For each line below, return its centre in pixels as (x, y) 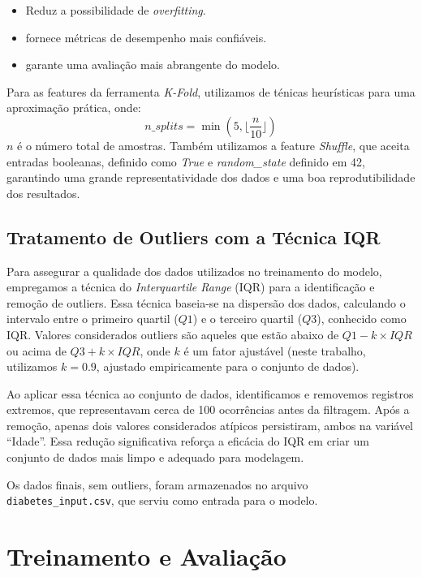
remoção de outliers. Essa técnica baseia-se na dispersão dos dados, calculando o (206, 302)
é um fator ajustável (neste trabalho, (275, 350)
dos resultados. (43, 193)
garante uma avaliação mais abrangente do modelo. (153, 65)
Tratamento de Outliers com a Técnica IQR (194, 237)
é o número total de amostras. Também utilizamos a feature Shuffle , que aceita (213, 145)
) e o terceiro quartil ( (248, 319)
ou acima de (37, 350)
